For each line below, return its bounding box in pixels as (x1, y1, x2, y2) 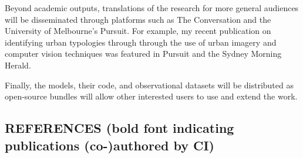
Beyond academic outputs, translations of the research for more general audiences (5, 2, 299, 13)
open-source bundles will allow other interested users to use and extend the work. (5, 90, 298, 102)
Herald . (5, 59, 31, 71)
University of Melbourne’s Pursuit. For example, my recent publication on (5, 25, 271, 37)
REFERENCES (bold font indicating (5, 119, 234, 137)
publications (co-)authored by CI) (5, 136, 214, 154)
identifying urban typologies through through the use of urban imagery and (5, 36, 277, 48)
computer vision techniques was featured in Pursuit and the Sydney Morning (5, 47, 282, 60)
